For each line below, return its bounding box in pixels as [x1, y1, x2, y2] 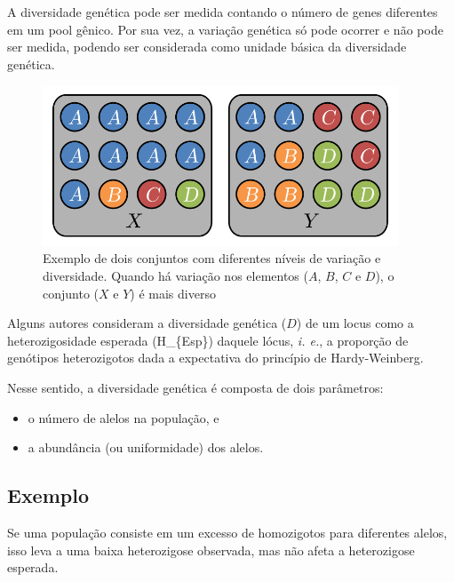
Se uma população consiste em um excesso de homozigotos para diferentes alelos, [7, 522, 448, 541]
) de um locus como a [296, 314, 414, 332]
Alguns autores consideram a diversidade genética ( [7, 314, 287, 332]
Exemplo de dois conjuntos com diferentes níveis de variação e [43, 249, 381, 267]
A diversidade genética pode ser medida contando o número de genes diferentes [7, 3, 438, 20]
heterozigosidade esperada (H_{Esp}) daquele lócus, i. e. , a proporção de [7, 331, 409, 349]
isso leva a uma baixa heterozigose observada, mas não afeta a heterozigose [7, 540, 415, 559]
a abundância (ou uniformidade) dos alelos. [28, 438, 264, 457]
